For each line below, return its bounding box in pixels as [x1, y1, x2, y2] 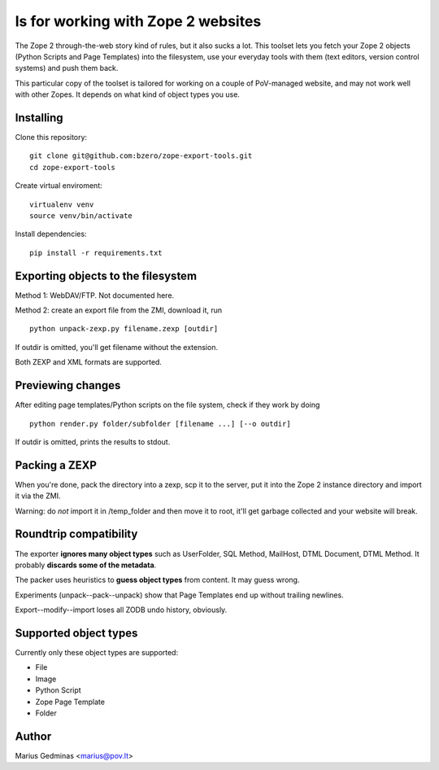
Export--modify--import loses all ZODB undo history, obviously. [15, 605, 228, 615]
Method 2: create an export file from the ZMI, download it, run [15, 305, 223, 315]
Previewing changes [15, 378, 121, 392]
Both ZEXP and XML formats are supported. [15, 357, 163, 367]
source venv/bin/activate [29, 211, 133, 220]
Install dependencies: [15, 229, 87, 239]
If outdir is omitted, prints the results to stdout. [15, 436, 171, 447]
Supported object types [15, 626, 138, 640]
